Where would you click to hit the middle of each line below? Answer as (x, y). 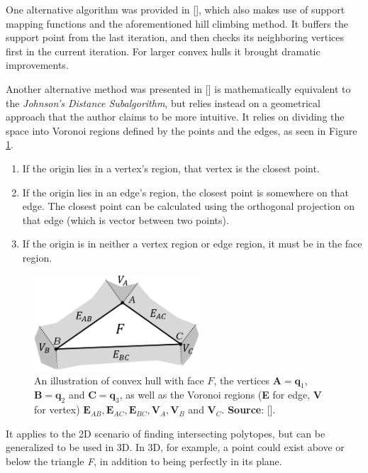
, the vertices (242, 380)
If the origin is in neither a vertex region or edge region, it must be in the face (192, 244)
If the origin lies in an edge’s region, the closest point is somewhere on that (186, 192)
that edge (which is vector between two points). (126, 219)
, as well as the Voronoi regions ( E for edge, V (221, 395)
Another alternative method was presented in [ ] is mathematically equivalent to (178, 88)
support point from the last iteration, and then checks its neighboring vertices (175, 37)
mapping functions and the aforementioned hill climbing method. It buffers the (177, 23)
